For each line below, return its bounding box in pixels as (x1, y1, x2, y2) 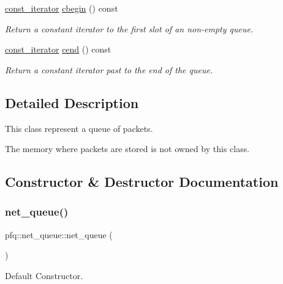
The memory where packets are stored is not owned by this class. (5, 142, 250, 155)
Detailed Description (5, 93, 139, 112)
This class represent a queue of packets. (5, 122, 153, 134)
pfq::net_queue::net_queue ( (5, 228, 113, 241)
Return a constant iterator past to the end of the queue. (5, 63, 213, 76)
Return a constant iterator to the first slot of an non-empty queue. (5, 22, 254, 35)
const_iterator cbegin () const (5, 2, 118, 14)
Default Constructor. (5, 269, 83, 282)
